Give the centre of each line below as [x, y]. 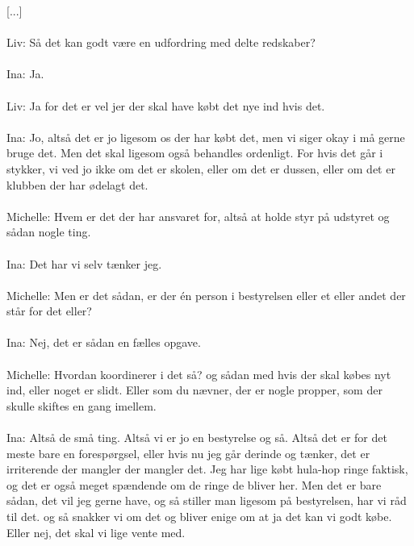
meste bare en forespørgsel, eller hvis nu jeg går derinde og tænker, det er [188, 453]
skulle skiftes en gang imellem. [82, 405]
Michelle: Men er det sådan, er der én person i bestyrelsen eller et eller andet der [206, 295]
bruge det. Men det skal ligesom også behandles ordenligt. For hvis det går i [195, 153]
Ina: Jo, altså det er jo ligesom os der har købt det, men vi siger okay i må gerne [206, 137]
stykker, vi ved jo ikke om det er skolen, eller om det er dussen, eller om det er [201, 168]
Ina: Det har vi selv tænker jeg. [84, 263]
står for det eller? [49, 311]
